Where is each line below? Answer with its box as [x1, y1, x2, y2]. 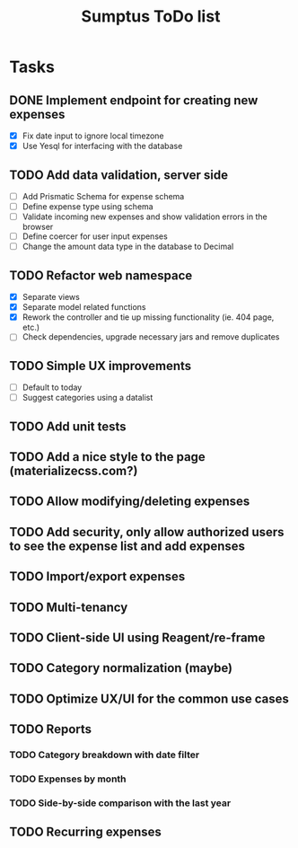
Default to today [22, 382, 83, 393]
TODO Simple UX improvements [9, 358, 192, 374]
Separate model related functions [22, 302, 146, 313]
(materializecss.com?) [9, 464, 138, 479]
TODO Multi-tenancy [9, 599, 128, 614]
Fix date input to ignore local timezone [22, 130, 164, 141]
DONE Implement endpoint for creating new [9, 93, 259, 108]
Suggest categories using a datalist [22, 393, 153, 403]
